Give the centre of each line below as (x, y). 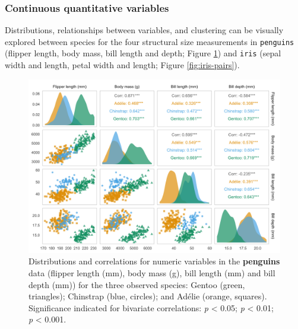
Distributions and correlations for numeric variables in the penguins (154, 261)
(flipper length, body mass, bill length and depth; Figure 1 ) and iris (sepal (143, 53)
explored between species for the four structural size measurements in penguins (150, 41)
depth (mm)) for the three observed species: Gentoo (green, (137, 284)
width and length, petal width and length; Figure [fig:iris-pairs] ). (122, 65)
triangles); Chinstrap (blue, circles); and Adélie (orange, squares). (148, 296)
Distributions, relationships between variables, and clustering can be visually (144, 30)
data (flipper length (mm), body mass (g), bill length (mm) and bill (152, 273)
